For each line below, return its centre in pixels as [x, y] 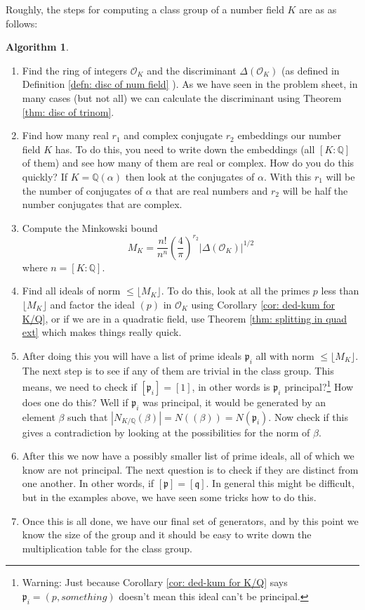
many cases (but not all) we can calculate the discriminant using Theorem [182, 97]
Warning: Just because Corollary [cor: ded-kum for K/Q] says [155, 582]
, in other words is [231, 386]
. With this [287, 176]
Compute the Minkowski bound [90, 227]
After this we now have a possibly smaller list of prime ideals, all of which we [188, 456]
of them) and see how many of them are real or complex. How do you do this [188, 163]
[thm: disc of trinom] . [68, 111]
